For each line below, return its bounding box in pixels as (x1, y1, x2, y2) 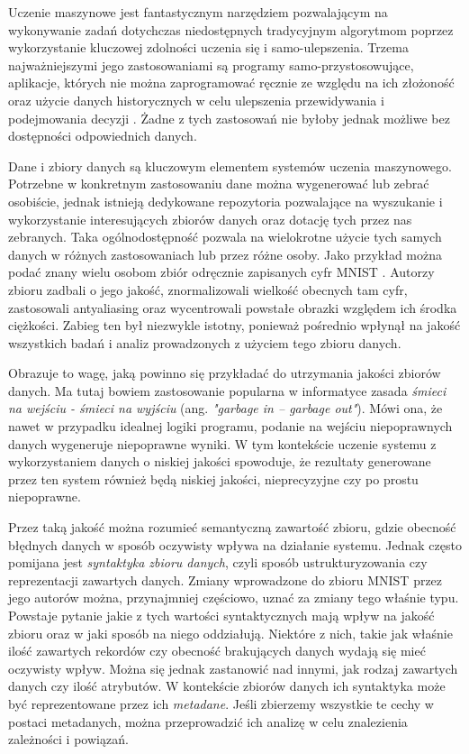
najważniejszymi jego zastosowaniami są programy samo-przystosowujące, (8, 55, 414, 74)
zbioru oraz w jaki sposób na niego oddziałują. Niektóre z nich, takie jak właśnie (8, 623, 453, 642)
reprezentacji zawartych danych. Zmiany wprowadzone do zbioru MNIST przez (8, 570, 443, 589)
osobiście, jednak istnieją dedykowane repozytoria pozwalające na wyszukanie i (8, 191, 443, 210)
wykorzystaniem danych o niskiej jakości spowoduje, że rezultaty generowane (8, 452, 431, 471)
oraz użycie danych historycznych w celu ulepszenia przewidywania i (8, 90, 384, 109)
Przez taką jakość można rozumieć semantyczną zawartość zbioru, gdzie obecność (8, 518, 456, 537)
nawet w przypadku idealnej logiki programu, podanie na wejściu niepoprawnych (8, 417, 453, 436)
